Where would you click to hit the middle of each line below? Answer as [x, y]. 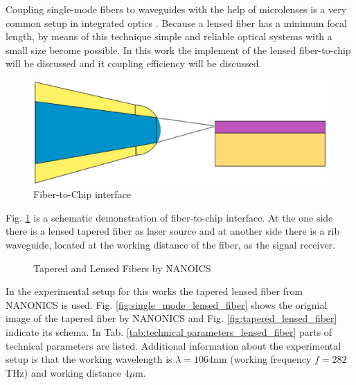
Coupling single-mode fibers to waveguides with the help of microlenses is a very [176, 9]
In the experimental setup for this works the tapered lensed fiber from [154, 291]
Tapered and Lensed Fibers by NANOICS [122, 268]
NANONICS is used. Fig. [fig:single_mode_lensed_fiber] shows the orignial [167, 304]
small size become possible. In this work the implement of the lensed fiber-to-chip [178, 50]
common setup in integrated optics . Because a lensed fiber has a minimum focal [176, 23]
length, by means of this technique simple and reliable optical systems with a [169, 36]
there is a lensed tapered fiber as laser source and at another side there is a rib [173, 231]
